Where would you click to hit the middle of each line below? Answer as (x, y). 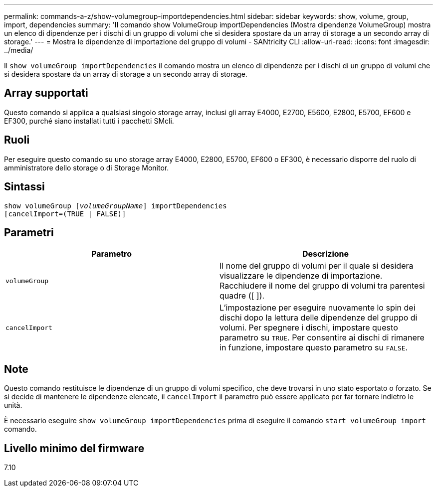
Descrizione (326, 254)
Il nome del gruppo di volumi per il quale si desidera (317, 266)
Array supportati (46, 93)
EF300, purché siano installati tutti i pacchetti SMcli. (89, 121)
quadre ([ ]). (242, 296)
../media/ (19, 50)
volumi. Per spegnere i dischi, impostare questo (309, 328)
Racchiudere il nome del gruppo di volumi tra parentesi (322, 286)
